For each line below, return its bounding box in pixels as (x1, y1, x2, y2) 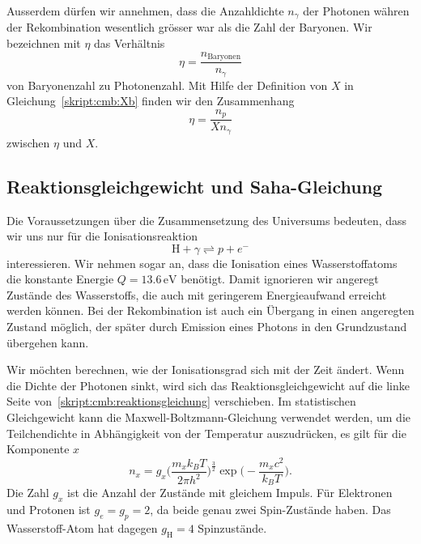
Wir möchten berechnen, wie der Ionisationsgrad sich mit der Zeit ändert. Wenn (6, 361, 405, 378)
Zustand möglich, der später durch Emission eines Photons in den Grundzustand (6, 318, 407, 335)
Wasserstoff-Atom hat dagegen (6, 520, 158, 536)
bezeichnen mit (6, 35, 81, 52)
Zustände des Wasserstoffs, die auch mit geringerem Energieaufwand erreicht (6, 286, 387, 303)
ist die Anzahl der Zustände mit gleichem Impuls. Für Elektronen (67, 484, 393, 501)
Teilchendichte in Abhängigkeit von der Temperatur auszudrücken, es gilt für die (6, 424, 406, 441)
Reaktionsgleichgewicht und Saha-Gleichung (6, 173, 383, 198)
